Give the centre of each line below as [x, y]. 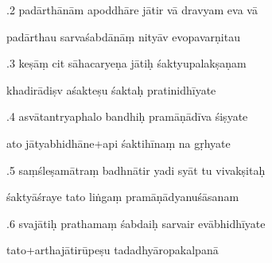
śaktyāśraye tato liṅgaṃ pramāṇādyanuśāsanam [123, 197]
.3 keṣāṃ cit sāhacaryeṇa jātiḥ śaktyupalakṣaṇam [126, 63]
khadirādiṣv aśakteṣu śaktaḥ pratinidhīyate [111, 89]
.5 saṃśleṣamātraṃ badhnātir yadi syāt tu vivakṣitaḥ [136, 170]
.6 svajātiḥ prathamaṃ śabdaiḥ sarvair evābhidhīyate [136, 223]
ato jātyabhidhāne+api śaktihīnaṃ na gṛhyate [119, 143]
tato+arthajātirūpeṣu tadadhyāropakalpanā [113, 250]
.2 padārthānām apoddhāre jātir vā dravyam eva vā [132, 10]
